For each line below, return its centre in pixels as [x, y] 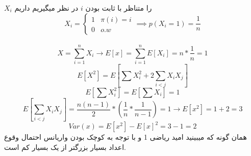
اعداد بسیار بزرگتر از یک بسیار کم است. [65, 147]
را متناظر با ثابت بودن [119, 8]
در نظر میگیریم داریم [46, 8]
